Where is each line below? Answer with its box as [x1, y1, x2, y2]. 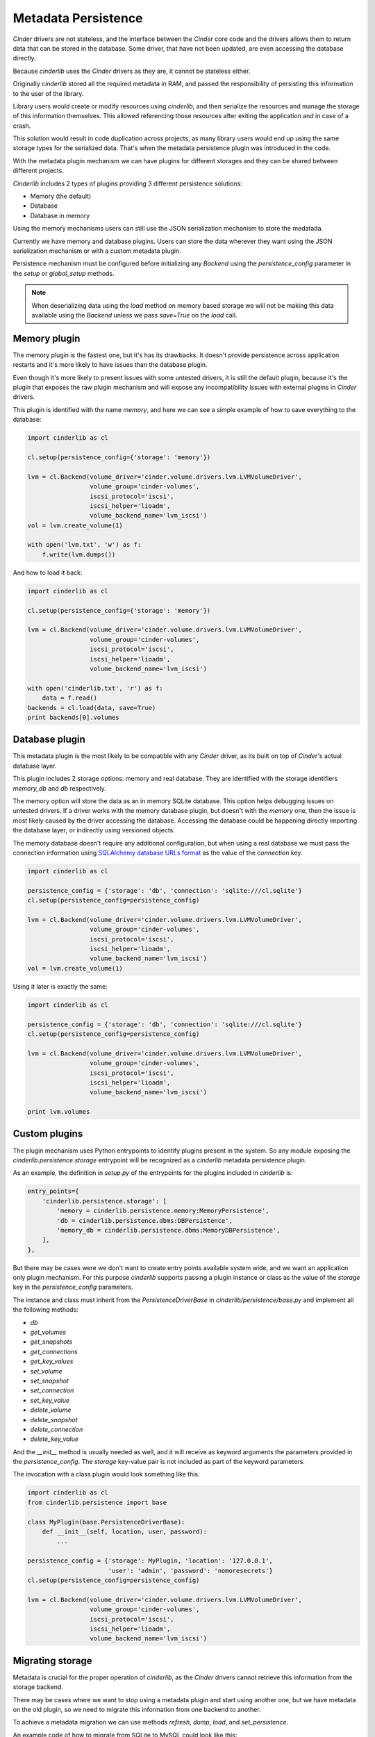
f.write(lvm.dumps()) [42, 550, 116, 559]
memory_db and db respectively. [12, 784, 107, 792]
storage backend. [12, 1683, 64, 1691]
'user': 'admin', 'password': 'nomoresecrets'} [108, 1567, 274, 1574]
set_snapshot [30, 1376, 69, 1385]
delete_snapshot [30, 1415, 78, 1424]
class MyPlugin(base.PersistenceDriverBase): [27, 1518, 185, 1526]
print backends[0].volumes [27, 713, 119, 721]
